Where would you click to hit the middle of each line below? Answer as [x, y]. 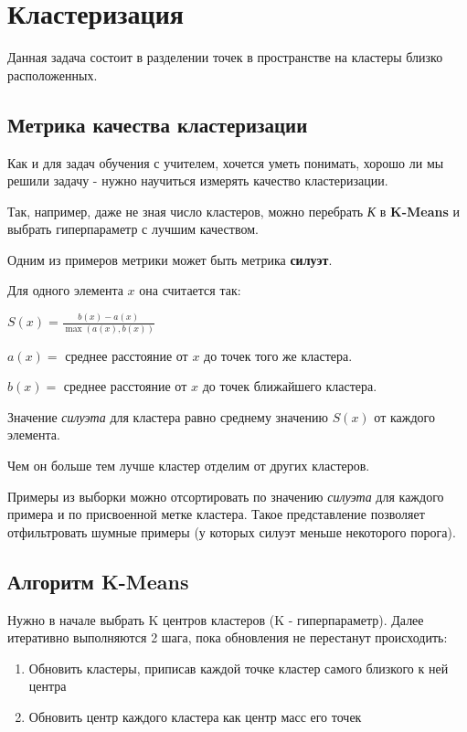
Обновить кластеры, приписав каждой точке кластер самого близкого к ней [239, 668]
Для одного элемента [65, 290]
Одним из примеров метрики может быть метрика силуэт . [170, 259]
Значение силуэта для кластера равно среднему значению [168, 416]
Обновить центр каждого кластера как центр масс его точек [195, 717]
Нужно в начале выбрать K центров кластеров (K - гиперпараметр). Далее [216, 619]
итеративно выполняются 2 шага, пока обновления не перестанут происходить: [228, 637]
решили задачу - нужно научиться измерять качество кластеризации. [198, 180]
